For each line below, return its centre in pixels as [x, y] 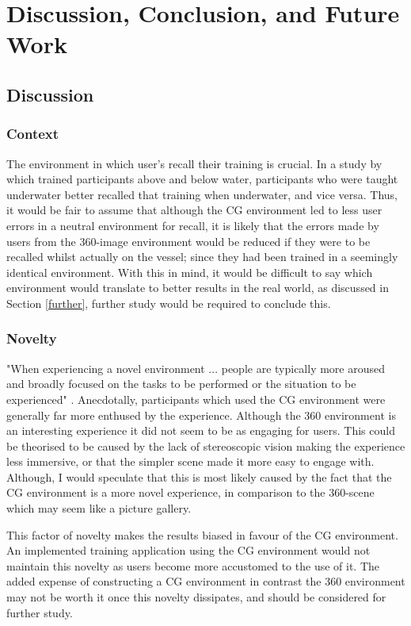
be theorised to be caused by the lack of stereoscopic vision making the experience [206, 445]
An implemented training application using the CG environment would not [188, 550]
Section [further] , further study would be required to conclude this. [169, 303]
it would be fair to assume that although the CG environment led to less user [194, 210]
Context [33, 134]
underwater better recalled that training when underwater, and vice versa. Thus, [202, 194]
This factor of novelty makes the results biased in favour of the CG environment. [202, 534]
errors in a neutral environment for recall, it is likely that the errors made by [193, 225]
